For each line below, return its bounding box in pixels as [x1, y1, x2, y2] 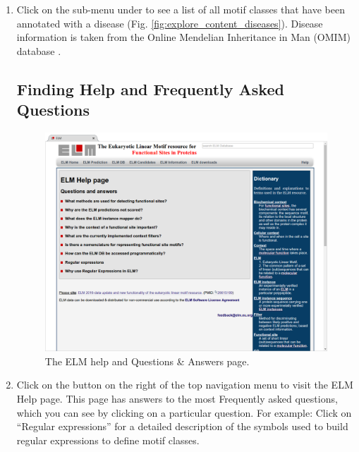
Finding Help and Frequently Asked [16, 78, 284, 99]
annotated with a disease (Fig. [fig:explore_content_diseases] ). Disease [16, 16, 323, 30]
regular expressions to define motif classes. [16, 432, 200, 447]
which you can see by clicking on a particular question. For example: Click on [16, 405, 352, 420]
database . [16, 43, 61, 58]
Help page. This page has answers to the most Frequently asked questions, [16, 391, 338, 406]
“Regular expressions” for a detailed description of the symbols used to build [16, 419, 348, 434]
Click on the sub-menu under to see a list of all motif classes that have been [16, 2, 345, 16]
